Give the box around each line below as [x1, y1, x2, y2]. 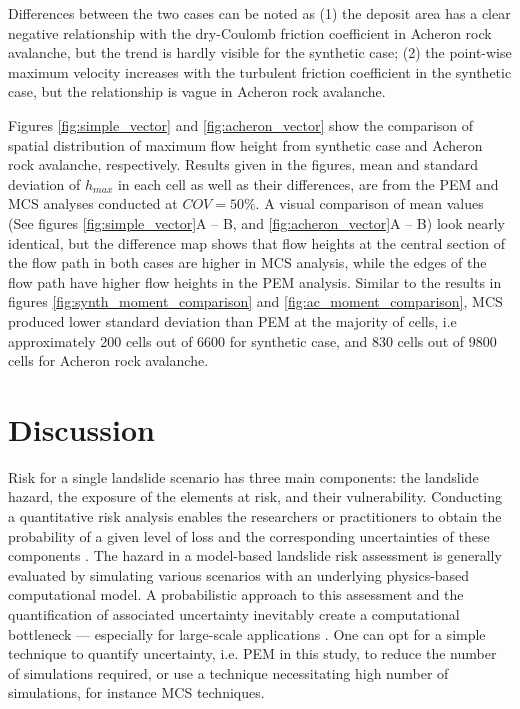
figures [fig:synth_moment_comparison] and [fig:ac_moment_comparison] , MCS [8, 291, 503, 312]
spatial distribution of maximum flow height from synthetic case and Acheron [8, 134, 483, 155]
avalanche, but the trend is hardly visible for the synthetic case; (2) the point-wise [8, 42, 512, 63]
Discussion [8, 408, 155, 449]
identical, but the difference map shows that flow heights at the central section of [8, 232, 505, 253]
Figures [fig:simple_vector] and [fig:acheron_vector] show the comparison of [8, 114, 474, 135]
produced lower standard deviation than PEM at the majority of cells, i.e [8, 310, 457, 331]
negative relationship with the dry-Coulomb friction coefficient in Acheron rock [8, 22, 492, 43]
